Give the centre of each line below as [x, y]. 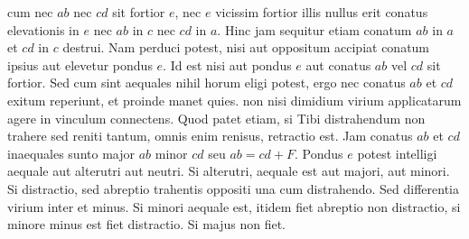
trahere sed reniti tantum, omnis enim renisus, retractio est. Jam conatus [210, 136]
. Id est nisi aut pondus [227, 64]
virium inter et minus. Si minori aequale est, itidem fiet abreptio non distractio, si [234, 206]
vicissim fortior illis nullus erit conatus [322, 12]
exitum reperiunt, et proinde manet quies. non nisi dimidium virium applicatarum [234, 100]
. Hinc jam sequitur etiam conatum [314, 29]
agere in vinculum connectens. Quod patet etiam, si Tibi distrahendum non [216, 118]
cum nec [30, 12]
